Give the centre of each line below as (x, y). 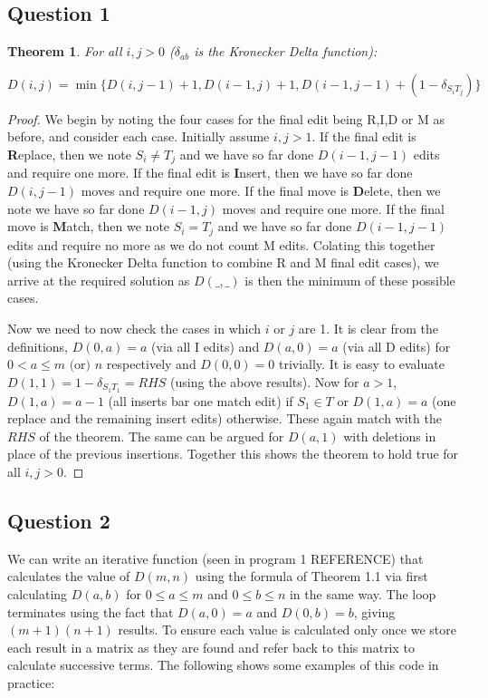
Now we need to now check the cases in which (134, 329)
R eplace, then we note (69, 154)
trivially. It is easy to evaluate (361, 364)
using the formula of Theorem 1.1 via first (311, 576)
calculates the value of (69, 576)
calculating (38, 594)
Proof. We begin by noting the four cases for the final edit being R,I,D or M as (226, 118)
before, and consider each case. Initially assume (139, 136)
